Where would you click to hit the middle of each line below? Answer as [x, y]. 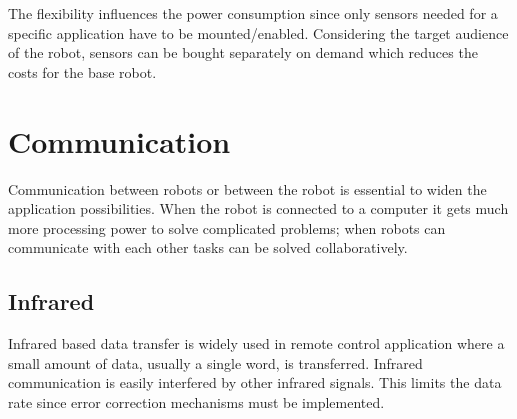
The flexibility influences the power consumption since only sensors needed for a [253, 13]
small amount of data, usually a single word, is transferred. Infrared [215, 362]
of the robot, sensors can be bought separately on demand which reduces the [243, 52]
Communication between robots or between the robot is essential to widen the [247, 188]
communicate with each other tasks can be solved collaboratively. [208, 247]
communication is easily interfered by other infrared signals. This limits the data [255, 382]
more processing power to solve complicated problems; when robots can [227, 227]
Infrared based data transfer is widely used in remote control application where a [256, 343]
